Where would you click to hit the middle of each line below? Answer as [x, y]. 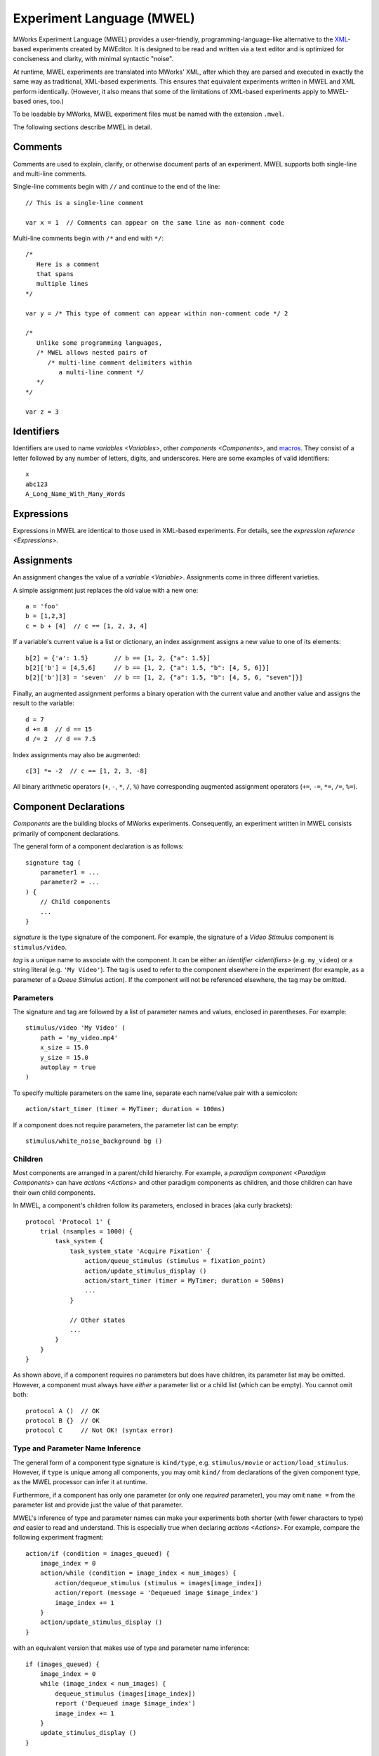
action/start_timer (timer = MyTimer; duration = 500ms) [185, 1280]
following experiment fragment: [59, 1538]
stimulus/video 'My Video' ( [75, 1028]
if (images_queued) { [62, 1664]
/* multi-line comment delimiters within [120, 362]
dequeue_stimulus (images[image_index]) [125, 1693]
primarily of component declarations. [67, 833]
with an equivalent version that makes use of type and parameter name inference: [131, 1648]
